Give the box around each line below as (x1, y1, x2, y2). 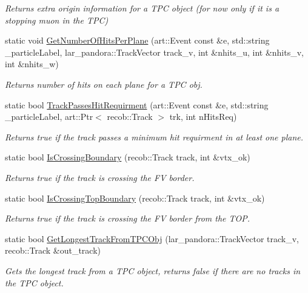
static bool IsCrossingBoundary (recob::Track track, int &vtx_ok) (5, 151, 250, 163)
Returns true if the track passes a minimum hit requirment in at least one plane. (5, 130, 304, 143)
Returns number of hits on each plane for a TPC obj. (5, 77, 203, 90)
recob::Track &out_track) (5, 244, 101, 257)
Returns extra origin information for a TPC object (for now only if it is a (5, 2, 280, 14)
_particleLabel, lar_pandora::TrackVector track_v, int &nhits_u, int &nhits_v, (5, 45, 304, 58)
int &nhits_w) (5, 58, 59, 70)
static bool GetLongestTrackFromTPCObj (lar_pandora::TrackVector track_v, (5, 232, 299, 245)
